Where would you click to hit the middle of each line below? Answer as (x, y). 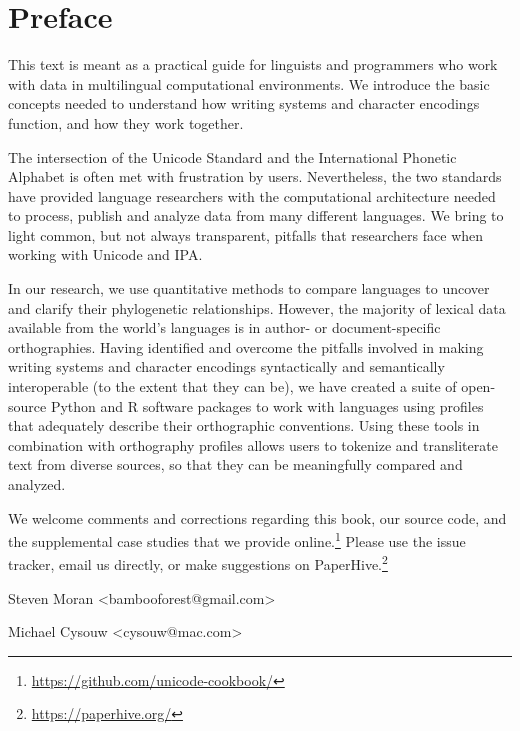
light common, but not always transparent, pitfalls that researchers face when (246, 234)
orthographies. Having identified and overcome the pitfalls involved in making (246, 346)
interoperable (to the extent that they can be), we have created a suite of (232, 386)
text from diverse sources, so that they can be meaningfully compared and (235, 464)
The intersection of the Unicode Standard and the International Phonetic (232, 156)
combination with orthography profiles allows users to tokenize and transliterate (253, 444)
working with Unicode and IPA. (105, 254)
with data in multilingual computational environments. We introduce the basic (249, 83)
